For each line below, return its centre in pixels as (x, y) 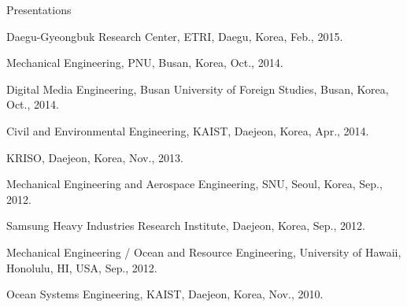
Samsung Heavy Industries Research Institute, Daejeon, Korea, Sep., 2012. (186, 226)
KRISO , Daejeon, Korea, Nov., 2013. (95, 157)
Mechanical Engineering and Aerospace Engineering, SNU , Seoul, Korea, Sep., (194, 184)
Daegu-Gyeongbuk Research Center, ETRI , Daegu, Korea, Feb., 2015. (175, 36)
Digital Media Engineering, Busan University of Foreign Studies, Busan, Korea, (198, 89)
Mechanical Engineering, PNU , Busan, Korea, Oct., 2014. (145, 63)
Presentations (39, 9)
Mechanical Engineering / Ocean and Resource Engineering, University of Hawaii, (204, 252)
